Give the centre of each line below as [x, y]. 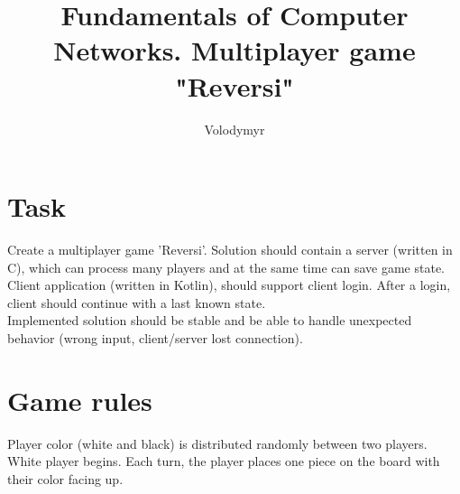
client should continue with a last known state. [137, 302]
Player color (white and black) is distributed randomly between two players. [217, 443]
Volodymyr [235, 129]
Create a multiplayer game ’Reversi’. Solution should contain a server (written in [230, 250]
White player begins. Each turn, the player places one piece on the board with [224, 461]
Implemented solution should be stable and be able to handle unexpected [210, 320]
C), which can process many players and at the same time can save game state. [226, 267]
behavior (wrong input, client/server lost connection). [155, 338]
